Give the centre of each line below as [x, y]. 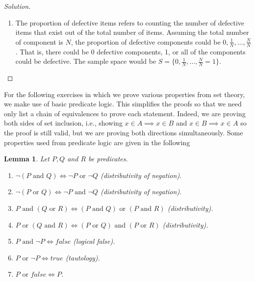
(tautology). [83, 257]
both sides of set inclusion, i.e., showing [63, 123]
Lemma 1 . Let [27, 159]
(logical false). [94, 241]
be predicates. [108, 159]
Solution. [17, 6]
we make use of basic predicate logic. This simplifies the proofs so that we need [123, 104]
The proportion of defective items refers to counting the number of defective [130, 22]
